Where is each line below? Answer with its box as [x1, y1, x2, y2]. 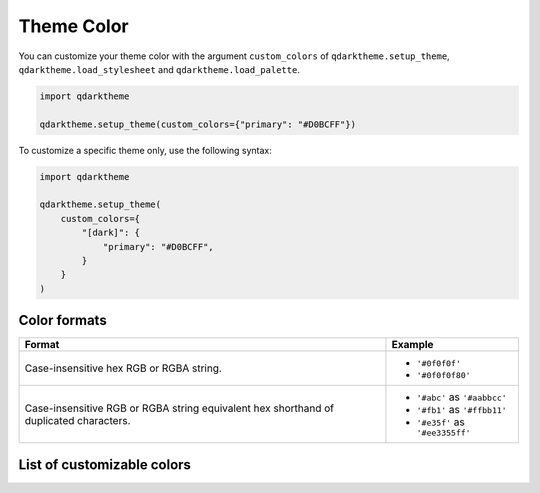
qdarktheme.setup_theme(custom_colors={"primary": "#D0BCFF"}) [39, 118, 357, 130]
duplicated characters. [24, 413, 131, 427]
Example [391, 338, 434, 352]
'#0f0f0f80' [416, 370, 471, 381]
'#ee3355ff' [416, 428, 471, 439]
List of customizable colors [18, 456, 192, 473]
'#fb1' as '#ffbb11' [416, 403, 507, 417]
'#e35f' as [416, 415, 465, 429]
